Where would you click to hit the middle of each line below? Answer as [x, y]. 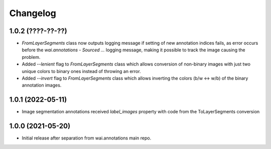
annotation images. [42, 85]
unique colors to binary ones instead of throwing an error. [81, 71]
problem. [31, 57]
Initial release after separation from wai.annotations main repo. [87, 138]
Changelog [33, 13]
